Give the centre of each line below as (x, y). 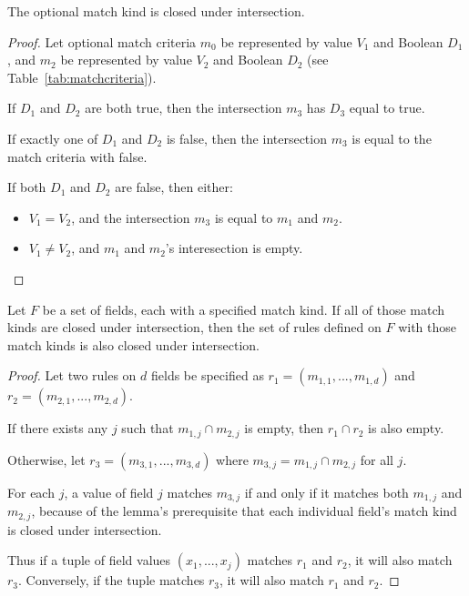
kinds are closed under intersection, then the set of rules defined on (194, 327)
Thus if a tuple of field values (89, 560)
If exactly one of (53, 138)
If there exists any (58, 428)
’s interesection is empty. (234, 248)
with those (428, 327)
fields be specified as (208, 375)
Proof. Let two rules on (72, 375)
